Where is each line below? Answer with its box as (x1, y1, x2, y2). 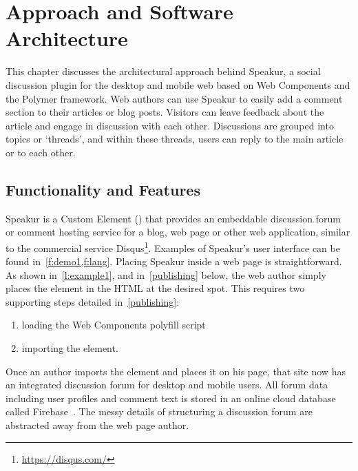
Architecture (6, 24, 128, 52)
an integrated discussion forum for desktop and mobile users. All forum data (6, 377, 328, 392)
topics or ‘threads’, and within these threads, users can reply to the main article (6, 132, 344, 146)
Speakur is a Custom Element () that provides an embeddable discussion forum (6, 211, 341, 225)
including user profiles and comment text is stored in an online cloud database (6, 390, 336, 405)
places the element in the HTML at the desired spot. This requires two (6, 281, 305, 295)
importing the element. (21, 341, 118, 355)
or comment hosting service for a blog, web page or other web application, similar (6, 224, 350, 239)
